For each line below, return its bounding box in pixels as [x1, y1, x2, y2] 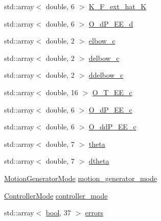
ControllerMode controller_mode [4, 190, 108, 201]
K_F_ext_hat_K [88, 1, 147, 11]
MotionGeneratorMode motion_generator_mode [4, 172, 157, 183]
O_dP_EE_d [88, 18, 133, 29]
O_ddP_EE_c [88, 121, 136, 132]
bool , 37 [45, 207, 71, 218]
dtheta [88, 156, 109, 166]
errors [85, 207, 104, 218]
